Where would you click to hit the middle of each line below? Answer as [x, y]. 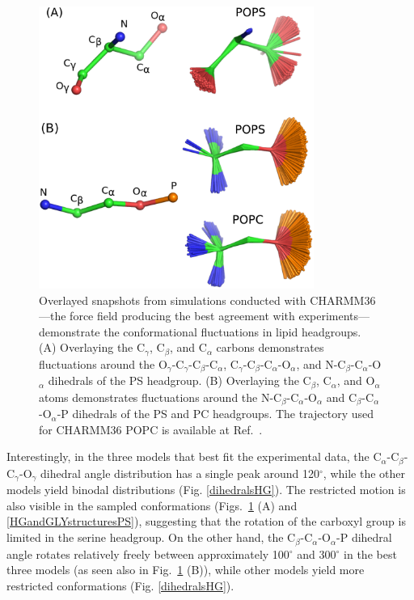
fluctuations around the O [103, 363]
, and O [356, 380]
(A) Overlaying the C [92, 347]
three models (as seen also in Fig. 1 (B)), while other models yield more [186, 570]
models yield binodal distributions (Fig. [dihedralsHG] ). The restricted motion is [206, 490]
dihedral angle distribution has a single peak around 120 [180, 473]
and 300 [317, 554]
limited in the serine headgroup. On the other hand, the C [151, 537]
